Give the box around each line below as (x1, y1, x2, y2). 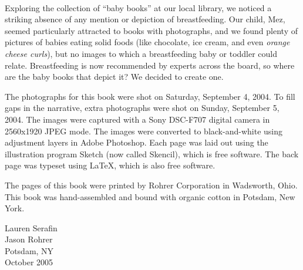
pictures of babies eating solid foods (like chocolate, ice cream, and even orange (5, 36, 290, 48)
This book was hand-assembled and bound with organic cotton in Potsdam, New (5, 190, 295, 203)
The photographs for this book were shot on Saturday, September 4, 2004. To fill (5, 90, 295, 102)
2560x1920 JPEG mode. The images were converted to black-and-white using (5, 124, 282, 137)
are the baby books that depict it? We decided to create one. (5, 70, 224, 83)
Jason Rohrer (5, 233, 53, 245)
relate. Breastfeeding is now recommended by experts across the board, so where (5, 59, 295, 71)
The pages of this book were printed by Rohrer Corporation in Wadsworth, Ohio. (5, 178, 298, 191)
